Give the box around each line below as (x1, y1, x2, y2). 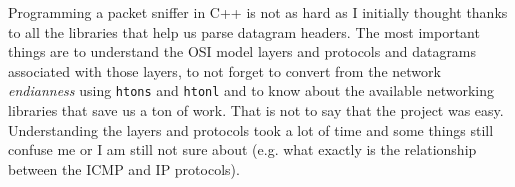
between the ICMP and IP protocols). (8, 158, 240, 179)
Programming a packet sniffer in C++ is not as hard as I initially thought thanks (8, 2, 508, 22)
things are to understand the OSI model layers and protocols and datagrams (8, 41, 477, 62)
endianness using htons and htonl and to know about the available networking (8, 80, 494, 101)
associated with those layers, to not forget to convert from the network (8, 60, 441, 81)
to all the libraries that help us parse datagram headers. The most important (8, 21, 480, 42)
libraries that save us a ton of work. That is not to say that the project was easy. (8, 100, 504, 121)
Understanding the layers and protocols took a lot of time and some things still (8, 119, 494, 140)
